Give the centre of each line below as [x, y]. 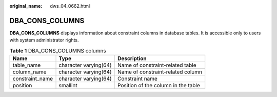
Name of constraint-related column [160, 72]
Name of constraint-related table [157, 65]
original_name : [26, 6]
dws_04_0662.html [70, 6]
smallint [68, 86]
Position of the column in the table [159, 86]
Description [132, 59]
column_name [29, 72]
